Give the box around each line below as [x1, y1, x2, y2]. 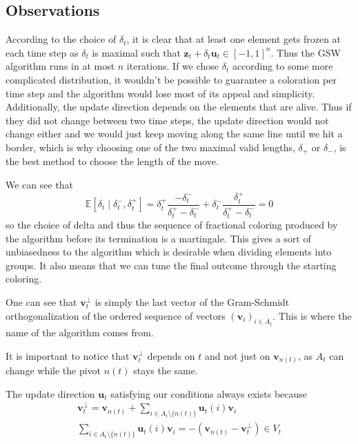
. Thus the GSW [270, 45, 341, 59]
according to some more [232, 59, 333, 73]
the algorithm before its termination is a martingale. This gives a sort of [6, 231, 311, 245]
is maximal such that [92, 45, 181, 59]
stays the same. [133, 363, 198, 378]
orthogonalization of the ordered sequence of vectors [6, 308, 226, 322]
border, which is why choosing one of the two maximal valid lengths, [6, 139, 295, 154]
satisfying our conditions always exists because [110, 386, 308, 400]
